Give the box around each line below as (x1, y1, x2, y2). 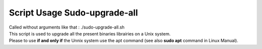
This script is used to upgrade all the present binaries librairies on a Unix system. (9, 31, 171, 36)
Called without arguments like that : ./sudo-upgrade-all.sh (9, 24, 125, 30)
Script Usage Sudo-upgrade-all (9, 7, 138, 18)
